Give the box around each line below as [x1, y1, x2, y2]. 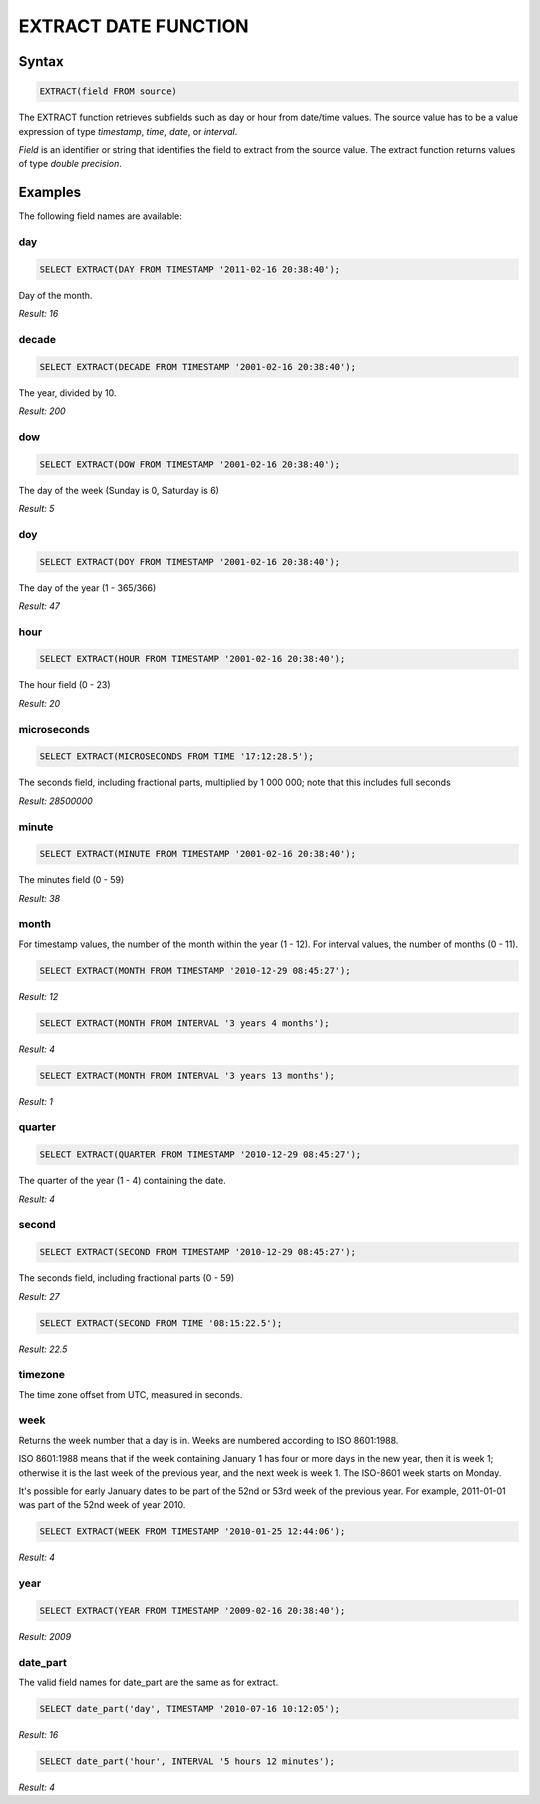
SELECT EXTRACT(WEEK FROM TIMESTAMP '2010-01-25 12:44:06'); [39, 1526, 346, 1537]
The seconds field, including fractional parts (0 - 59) [18, 1272, 235, 1284]
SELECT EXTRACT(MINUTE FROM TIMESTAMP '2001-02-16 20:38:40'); [39, 848, 357, 860]
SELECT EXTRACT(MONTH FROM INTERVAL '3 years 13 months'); [39, 1070, 335, 1081]
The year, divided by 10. [18, 386, 117, 399]
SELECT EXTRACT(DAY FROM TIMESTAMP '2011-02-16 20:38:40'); [39, 263, 341, 275]
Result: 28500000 [18, 795, 94, 807]
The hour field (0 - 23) [18, 679, 111, 691]
